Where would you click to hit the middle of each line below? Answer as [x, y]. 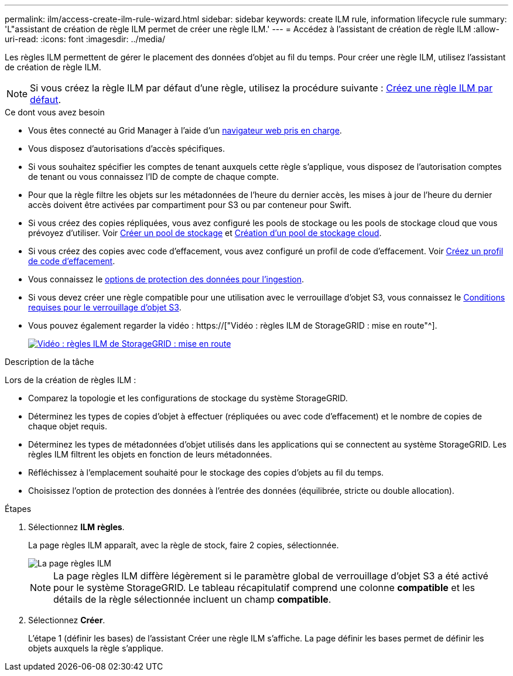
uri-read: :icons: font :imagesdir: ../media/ [85, 39]
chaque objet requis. [68, 426]
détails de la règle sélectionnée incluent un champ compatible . [192, 599]
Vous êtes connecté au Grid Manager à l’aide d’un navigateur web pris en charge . [185, 130]
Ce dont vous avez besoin [55, 112]
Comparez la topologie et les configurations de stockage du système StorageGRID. [188, 398]
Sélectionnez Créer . [67, 620]
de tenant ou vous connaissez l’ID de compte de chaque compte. [153, 177]
